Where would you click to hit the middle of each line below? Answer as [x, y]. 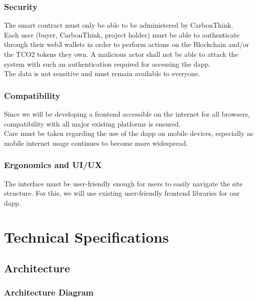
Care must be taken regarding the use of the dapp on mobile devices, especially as [128, 133]
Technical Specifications [86, 236]
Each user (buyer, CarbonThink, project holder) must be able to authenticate [122, 34]
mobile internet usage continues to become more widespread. [96, 143]
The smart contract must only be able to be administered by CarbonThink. [119, 25]
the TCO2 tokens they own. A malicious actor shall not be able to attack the [121, 54]
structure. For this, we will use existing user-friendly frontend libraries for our [122, 193]
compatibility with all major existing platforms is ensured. [92, 123]
